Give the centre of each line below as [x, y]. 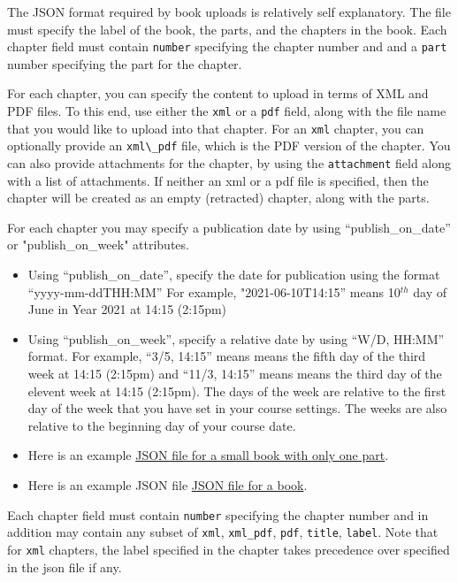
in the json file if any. [65, 567]
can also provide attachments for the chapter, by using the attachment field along [229, 163]
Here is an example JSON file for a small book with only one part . [208, 455]
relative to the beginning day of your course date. [162, 425]
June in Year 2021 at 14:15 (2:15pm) [127, 309]
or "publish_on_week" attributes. [98, 245]
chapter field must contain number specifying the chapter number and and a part [227, 46]
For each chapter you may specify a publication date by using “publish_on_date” [229, 227]
